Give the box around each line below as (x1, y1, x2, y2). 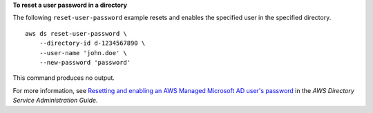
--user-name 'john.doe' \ (39, 49, 128, 56)
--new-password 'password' (39, 59, 131, 66)
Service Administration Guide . (12, 96, 98, 105)
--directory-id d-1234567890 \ (39, 39, 146, 48)
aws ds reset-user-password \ (25, 30, 128, 37)
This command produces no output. (12, 74, 115, 82)
